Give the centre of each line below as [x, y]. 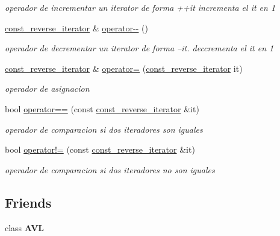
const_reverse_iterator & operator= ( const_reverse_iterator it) [124, 68]
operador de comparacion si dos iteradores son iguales [104, 129]
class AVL [25, 227]
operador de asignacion [47, 88]
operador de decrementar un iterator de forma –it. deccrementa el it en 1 [139, 48]
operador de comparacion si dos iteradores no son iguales [110, 169]
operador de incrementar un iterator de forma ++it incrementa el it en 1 [140, 7]
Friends [28, 202]
